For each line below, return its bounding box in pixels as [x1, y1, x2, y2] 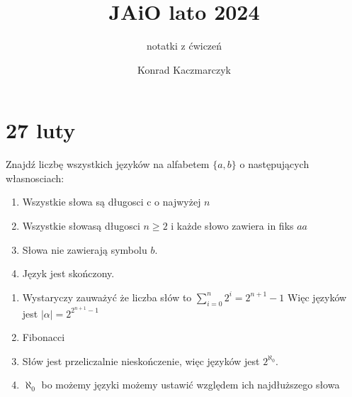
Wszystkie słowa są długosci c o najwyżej [22, 194, 201, 209]
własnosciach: [6, 170, 64, 185]
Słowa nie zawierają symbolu [22, 242, 147, 257]
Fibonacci [22, 330, 65, 345]
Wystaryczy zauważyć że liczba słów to [22, 289, 192, 304]
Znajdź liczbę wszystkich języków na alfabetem [6, 157, 210, 172]
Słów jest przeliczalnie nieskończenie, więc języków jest [22, 353, 260, 368]
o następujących [239, 157, 310, 172]
